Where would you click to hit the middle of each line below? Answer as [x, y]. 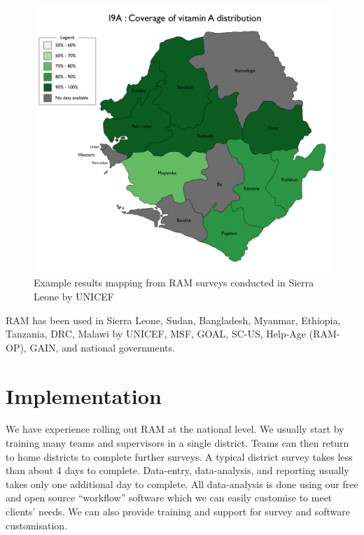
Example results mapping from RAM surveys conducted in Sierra [174, 283]
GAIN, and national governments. [102, 347]
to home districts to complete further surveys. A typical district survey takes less [179, 456]
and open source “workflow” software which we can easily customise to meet [169, 498]
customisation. [37, 525]
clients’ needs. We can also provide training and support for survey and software [178, 512]
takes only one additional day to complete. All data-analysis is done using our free [182, 484]
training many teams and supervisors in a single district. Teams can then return [177, 443]
